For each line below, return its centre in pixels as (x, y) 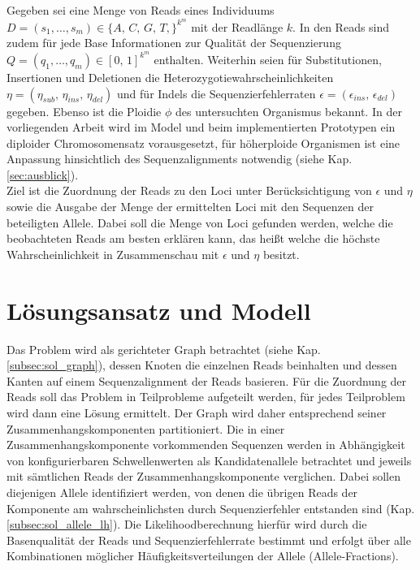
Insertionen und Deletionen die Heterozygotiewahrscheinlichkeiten (170, 77)
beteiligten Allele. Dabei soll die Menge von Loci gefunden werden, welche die (200, 222)
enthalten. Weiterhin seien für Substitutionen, (268, 59)
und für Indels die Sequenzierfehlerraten (216, 93)
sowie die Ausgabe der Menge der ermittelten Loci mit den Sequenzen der (190, 207)
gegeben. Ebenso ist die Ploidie (84, 111)
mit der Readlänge (237, 26)
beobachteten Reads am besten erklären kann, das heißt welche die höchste (193, 238)
